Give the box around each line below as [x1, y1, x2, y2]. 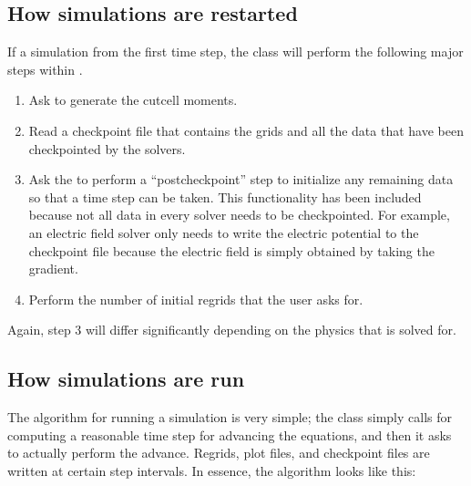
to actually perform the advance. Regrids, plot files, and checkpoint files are [7, 443, 430, 462]
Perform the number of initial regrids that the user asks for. [28, 289, 363, 308]
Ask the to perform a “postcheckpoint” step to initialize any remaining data [28, 170, 454, 189]
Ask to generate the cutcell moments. [28, 90, 238, 109]
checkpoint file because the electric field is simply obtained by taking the [28, 241, 435, 260]
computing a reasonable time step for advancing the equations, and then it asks [7, 425, 452, 444]
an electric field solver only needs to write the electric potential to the [28, 222, 419, 242]
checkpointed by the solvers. [28, 139, 186, 158]
